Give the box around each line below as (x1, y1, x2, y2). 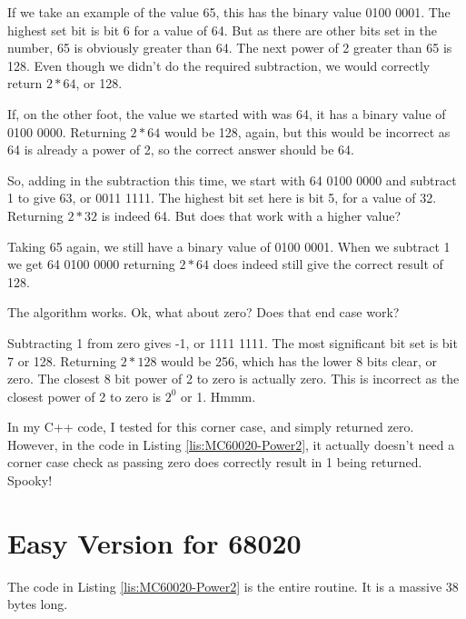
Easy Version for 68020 (7, 524, 302, 561)
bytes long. (7, 594, 68, 614)
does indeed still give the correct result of (213, 255, 443, 274)
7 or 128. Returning (7, 351, 117, 370)
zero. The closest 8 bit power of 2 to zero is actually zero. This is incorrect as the (7, 369, 460, 388)
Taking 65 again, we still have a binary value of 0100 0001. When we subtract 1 (7, 236, 451, 255)
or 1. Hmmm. (181, 386, 256, 405)
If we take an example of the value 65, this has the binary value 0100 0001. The (7, 3, 451, 21)
